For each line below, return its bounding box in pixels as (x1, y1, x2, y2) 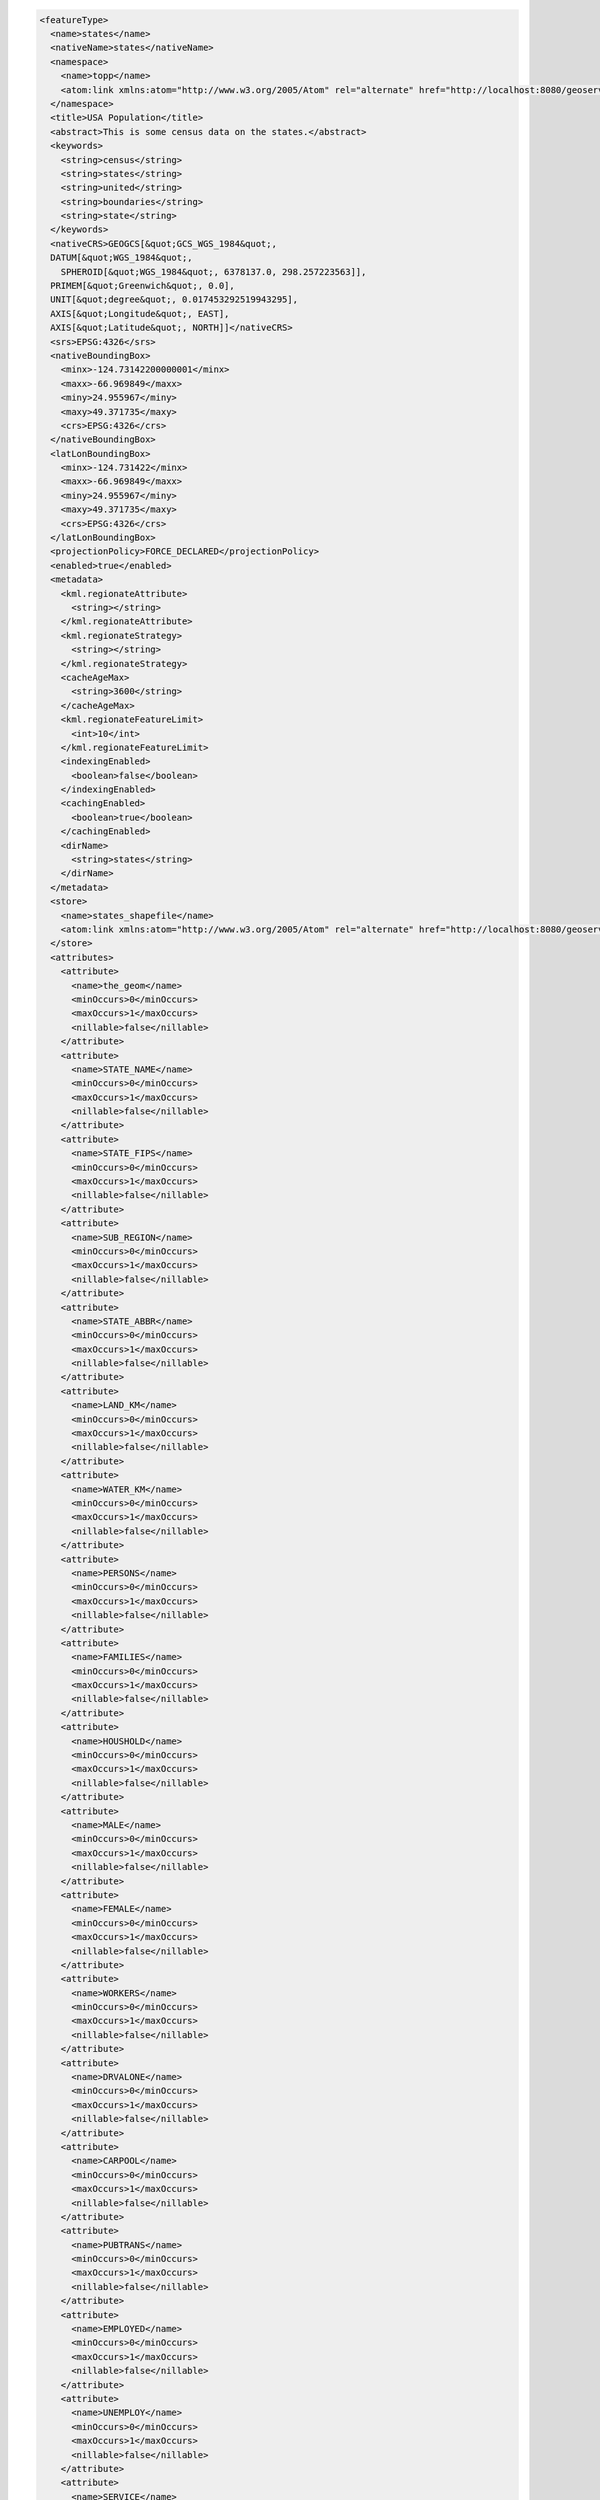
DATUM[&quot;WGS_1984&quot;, (50, 252, 194, 264)
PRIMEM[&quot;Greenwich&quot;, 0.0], (50, 280, 235, 292)
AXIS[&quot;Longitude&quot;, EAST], (50, 308, 230, 319)
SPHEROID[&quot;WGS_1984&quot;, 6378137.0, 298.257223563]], (60, 266, 367, 277)
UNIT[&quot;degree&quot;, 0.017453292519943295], (50, 294, 299, 305)
